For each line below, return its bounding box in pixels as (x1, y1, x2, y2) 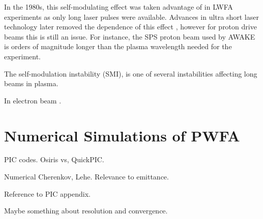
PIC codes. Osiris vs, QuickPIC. (4, 154, 104, 165)
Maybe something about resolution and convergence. (4, 205, 168, 216)
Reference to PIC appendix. (4, 188, 91, 199)
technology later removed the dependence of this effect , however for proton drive (4, 21, 257, 32)
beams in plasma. (4, 78, 59, 89)
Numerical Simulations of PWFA (4, 125, 240, 145)
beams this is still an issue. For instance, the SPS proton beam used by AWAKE (4, 31, 255, 42)
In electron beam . (4, 95, 62, 105)
